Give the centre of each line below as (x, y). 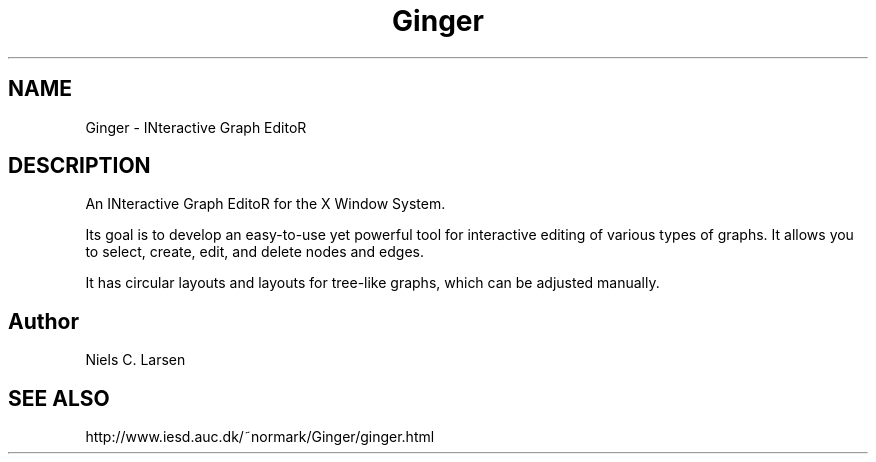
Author (43, 321)
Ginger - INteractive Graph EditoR (196, 127)
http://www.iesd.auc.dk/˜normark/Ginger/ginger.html (260, 437)
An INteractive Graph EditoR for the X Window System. (265, 204)
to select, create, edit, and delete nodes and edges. (255, 252)
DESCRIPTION (79, 166)
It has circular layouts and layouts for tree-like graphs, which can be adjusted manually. (372, 283)
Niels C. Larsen (135, 360)
